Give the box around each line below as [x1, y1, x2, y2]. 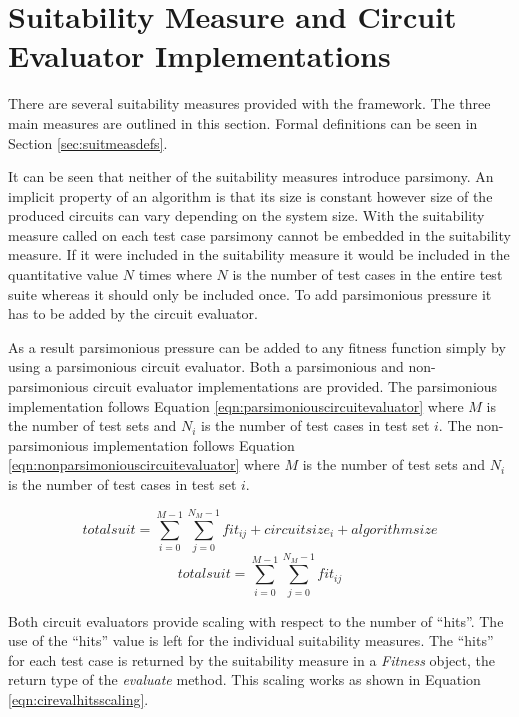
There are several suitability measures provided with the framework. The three [8, 93, 491, 114]
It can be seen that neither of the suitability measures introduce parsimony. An [8, 166, 494, 187]
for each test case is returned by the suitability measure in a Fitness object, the [8, 649, 495, 670]
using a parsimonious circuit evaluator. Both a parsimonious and [8, 356, 404, 377]
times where [138, 264, 212, 285]
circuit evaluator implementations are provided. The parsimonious [92, 376, 498, 397]
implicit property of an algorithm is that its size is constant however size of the [8, 185, 493, 206]
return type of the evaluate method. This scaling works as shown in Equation [8, 669, 481, 690]
